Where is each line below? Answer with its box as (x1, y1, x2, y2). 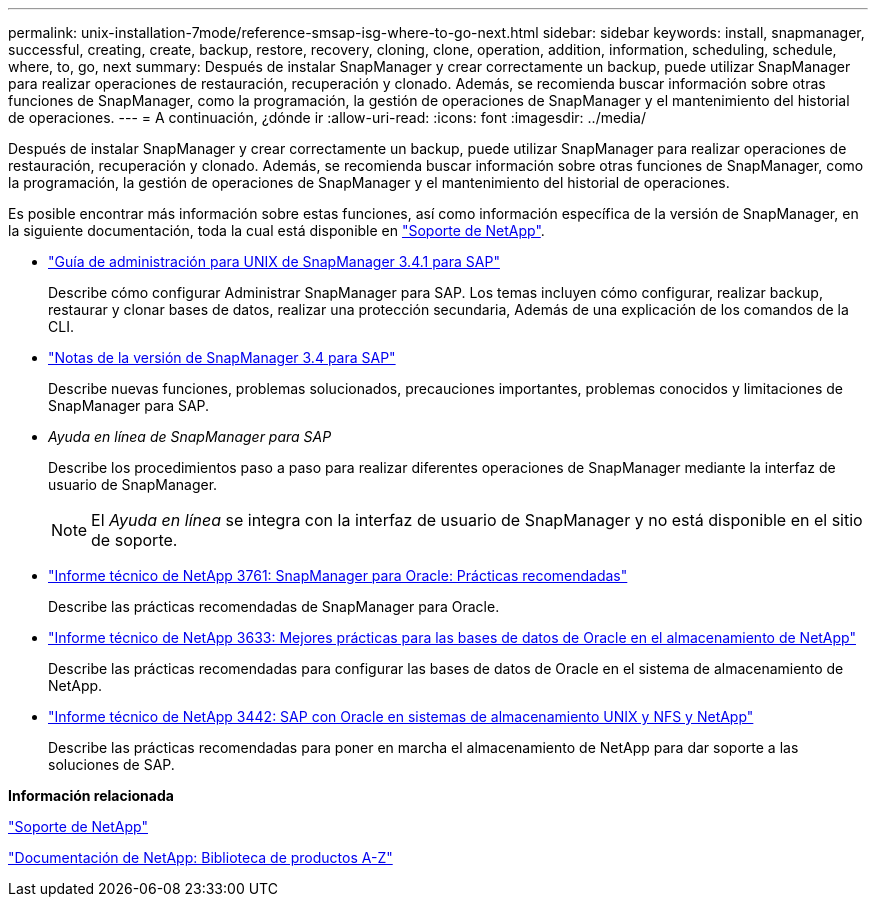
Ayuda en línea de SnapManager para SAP (48, 428, 332, 445)
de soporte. (91, 530, 178, 550)
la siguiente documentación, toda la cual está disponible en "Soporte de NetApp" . (8, 222, 545, 239)
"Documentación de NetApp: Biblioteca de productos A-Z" (8, 849, 393, 866)
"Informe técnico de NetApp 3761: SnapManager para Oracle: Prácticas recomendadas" (48, 567, 628, 584)
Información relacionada (8, 787, 174, 804)
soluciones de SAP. (48, 756, 175, 773)
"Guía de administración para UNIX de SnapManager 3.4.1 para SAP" (48, 253, 500, 270)
